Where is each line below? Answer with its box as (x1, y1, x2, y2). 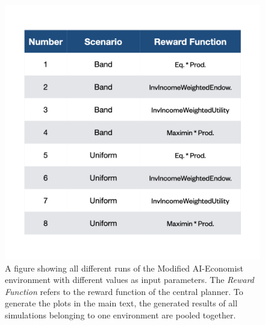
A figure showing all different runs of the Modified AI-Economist (5, 261, 244, 274)
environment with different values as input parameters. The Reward (5, 273, 254, 286)
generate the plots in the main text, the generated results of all (5, 297, 238, 309)
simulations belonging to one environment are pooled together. (5, 308, 236, 321)
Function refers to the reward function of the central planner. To (5, 285, 243, 297)
